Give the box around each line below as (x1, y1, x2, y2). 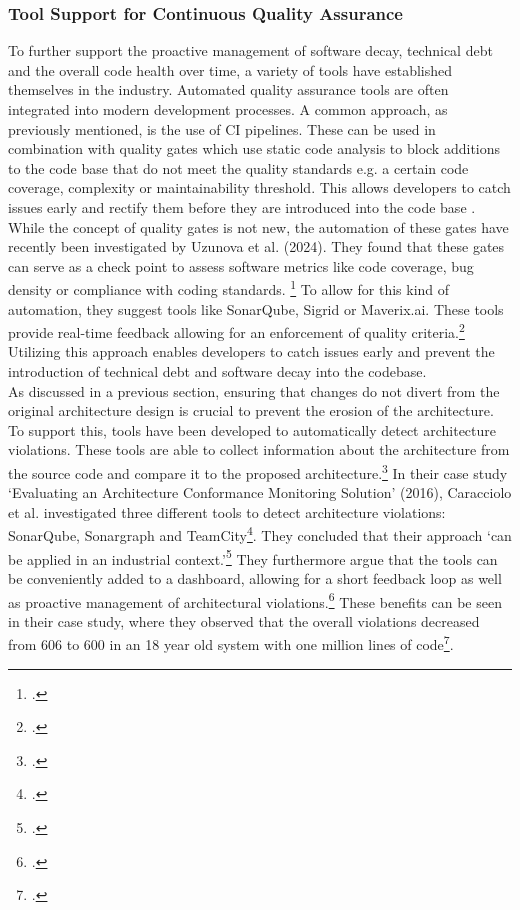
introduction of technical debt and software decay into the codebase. (8, 361, 427, 382)
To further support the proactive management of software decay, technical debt (8, 40, 493, 61)
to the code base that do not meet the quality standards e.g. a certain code (8, 157, 469, 178)
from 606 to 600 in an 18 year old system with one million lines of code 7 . (8, 631, 454, 655)
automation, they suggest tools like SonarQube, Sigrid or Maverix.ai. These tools (8, 298, 504, 319)
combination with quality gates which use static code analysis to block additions (8, 138, 501, 159)
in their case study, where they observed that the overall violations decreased (8, 610, 480, 631)
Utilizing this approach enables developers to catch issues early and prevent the (8, 341, 495, 362)
